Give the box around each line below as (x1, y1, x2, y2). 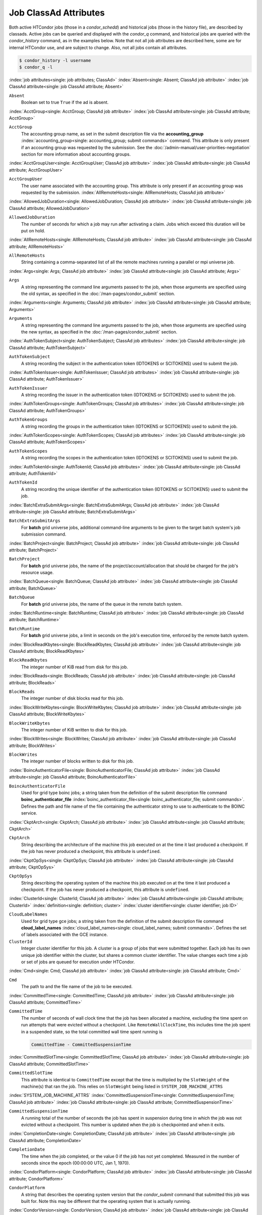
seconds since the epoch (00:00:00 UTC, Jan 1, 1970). (21, 1160, 131, 1166)
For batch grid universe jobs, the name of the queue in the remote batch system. (21, 601, 183, 607)
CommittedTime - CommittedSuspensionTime (31, 1041, 131, 1047)
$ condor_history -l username (19, 57, 91, 63)
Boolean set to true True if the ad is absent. (21, 100, 109, 105)
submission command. (21, 531, 66, 537)
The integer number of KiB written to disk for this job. (21, 727, 128, 732)
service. (21, 810, 37, 816)
